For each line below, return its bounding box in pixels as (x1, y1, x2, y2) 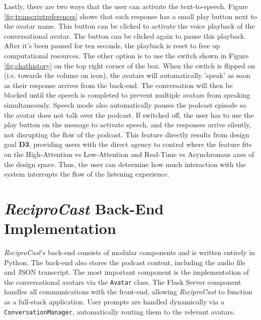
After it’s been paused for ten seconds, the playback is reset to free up (4, 40, 220, 51)
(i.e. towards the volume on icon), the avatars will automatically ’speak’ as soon (4, 70, 250, 81)
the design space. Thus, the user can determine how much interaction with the (4, 158, 246, 169)
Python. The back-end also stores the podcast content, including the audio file (4, 257, 246, 267)
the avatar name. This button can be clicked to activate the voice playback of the (4, 21, 255, 31)
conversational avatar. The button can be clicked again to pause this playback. (4, 30, 246, 41)
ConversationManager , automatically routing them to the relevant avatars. (4, 306, 235, 316)
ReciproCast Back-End (4, 198, 164, 219)
